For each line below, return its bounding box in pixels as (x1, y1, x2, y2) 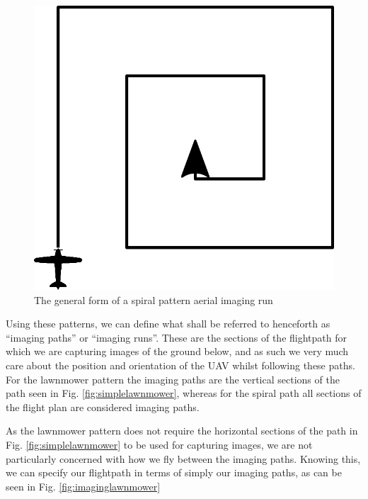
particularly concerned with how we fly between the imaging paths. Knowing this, (6, 451, 361, 466)
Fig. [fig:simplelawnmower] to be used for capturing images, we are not (6, 437, 313, 452)
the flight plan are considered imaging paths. (6, 399, 200, 414)
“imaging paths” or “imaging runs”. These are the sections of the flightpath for (6, 330, 347, 344)
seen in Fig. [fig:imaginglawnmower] (6, 478, 161, 493)
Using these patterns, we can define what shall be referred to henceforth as (6, 316, 330, 331)
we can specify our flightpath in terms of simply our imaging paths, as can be (6, 465, 342, 480)
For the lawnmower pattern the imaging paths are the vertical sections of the (6, 371, 340, 386)
